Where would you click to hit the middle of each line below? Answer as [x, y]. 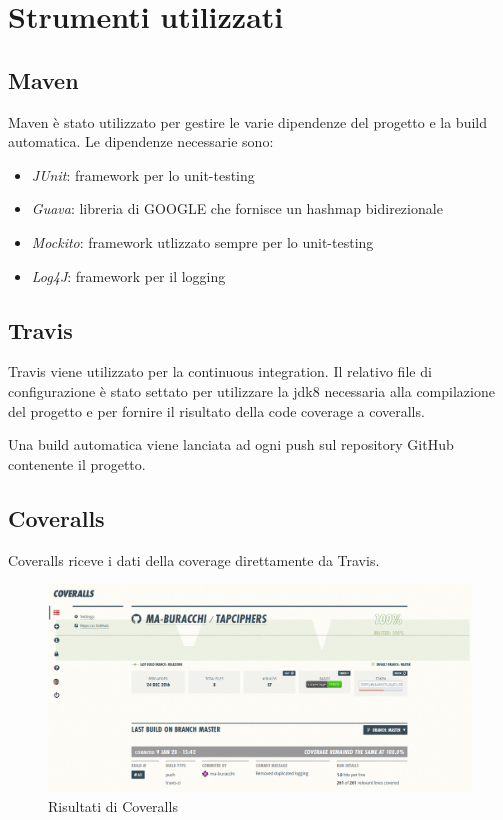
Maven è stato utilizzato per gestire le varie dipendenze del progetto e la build [248, 121]
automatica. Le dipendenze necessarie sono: [141, 141]
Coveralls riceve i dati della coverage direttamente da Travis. [194, 559]
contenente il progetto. [77, 463]
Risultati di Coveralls [113, 805]
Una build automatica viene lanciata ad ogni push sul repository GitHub [231, 444]
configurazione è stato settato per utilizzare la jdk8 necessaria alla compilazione [251, 390]
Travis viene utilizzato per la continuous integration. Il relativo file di [220, 371]
